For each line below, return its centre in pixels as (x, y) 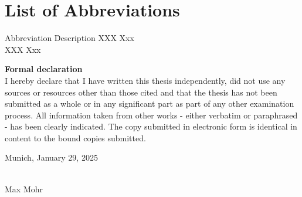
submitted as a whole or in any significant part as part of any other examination (150, 103)
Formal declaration (44, 69)
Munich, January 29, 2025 (51, 157)
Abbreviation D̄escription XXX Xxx (69, 38)
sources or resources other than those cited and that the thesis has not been (141, 92)
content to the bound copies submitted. (75, 137)
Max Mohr (24, 188)
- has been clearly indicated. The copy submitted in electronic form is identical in (151, 126)
